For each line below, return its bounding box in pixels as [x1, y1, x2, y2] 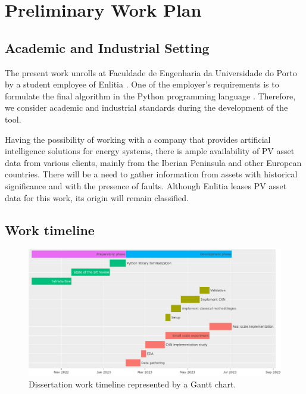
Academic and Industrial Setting [5, 38, 210, 57]
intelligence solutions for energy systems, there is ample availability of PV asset [5, 145, 295, 157]
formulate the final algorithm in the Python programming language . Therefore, [5, 89, 296, 102]
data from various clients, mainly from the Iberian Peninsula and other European [5, 156, 302, 168]
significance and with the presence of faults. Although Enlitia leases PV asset [5, 179, 287, 192]
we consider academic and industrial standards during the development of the [5, 101, 288, 114]
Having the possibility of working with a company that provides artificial [5, 133, 271, 145]
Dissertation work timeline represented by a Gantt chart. [29, 378, 236, 390]
